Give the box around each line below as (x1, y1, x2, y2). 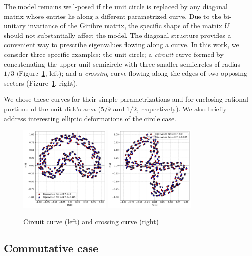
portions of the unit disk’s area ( (4, 103, 101, 113)
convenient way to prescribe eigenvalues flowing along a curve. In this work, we (4, 39, 239, 50)
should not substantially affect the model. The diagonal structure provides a (4, 30, 231, 40)
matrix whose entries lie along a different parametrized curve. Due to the (4, 11, 221, 21)
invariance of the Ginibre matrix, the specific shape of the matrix (28, 20, 222, 31)
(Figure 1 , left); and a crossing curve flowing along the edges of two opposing (16, 68, 248, 78)
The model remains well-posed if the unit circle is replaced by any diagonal (4, 1, 228, 11)
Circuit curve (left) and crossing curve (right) (23, 216, 159, 226)
